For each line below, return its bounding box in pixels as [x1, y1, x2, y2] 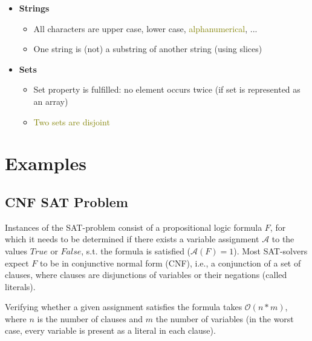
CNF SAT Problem [5, 192, 128, 211]
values [5, 244, 28, 257]
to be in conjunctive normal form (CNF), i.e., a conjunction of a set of [40, 256, 301, 269]
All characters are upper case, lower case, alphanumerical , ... [33, 22, 258, 35]
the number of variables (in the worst [155, 312, 294, 325]
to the [271, 233, 294, 245]
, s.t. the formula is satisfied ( [81, 244, 191, 257]
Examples [5, 151, 86, 176]
